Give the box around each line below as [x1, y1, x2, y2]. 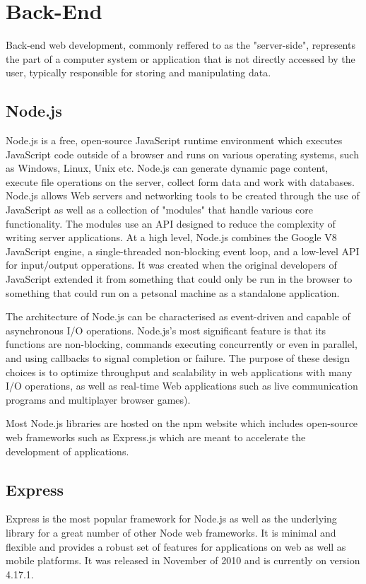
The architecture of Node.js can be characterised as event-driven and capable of [6, 309, 350, 324]
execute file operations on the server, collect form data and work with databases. [6, 174, 355, 189]
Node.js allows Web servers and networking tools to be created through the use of [6, 188, 360, 203]
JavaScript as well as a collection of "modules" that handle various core [6, 202, 313, 217]
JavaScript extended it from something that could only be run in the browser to [6, 271, 353, 286]
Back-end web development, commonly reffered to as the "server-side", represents [6, 37, 355, 52]
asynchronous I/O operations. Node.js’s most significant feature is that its [6, 322, 326, 337]
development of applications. [6, 443, 129, 458]
